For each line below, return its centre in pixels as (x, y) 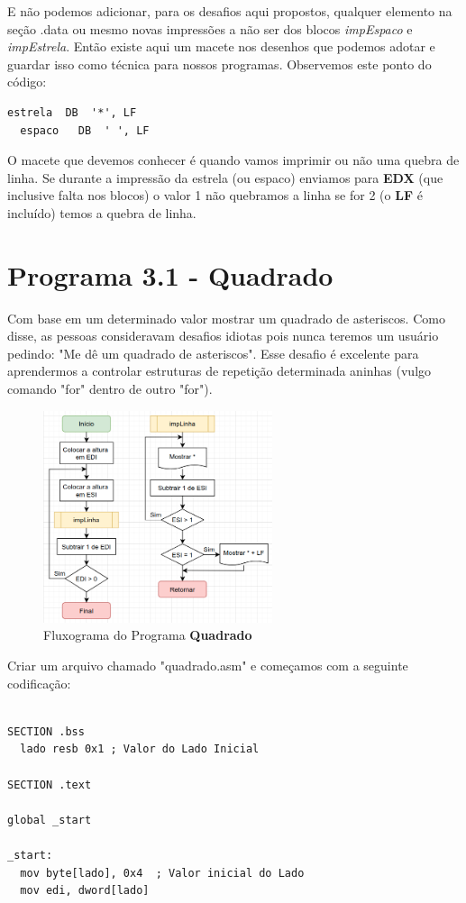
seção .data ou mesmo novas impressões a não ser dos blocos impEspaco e (210, 28)
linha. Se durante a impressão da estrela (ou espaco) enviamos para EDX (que (225, 177)
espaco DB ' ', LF (85, 130)
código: (27, 82)
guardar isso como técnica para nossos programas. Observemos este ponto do (219, 64)
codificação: (39, 683)
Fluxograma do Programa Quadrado (148, 635)
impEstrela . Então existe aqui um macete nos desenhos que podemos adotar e (221, 46)
